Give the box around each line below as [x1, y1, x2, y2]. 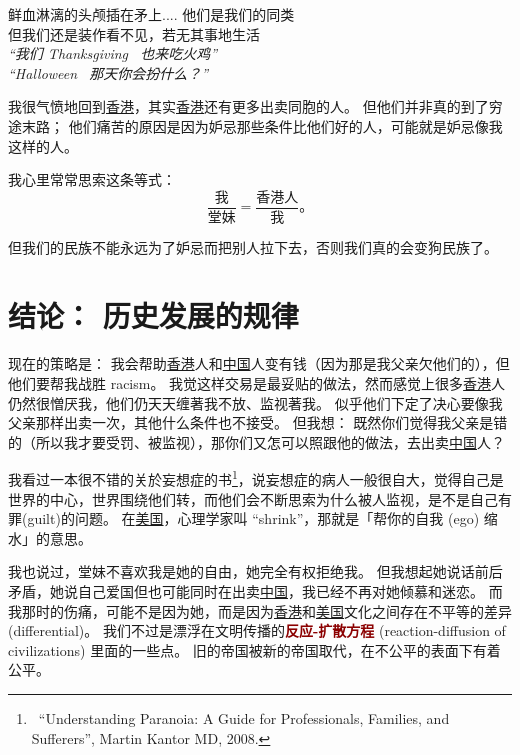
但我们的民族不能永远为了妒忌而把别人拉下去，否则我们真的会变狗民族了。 [8, 236, 498, 257]
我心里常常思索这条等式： [8, 169, 176, 190]
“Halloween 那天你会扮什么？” [8, 62, 209, 83]
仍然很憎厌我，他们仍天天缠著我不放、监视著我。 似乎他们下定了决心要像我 [8, 392, 503, 413]
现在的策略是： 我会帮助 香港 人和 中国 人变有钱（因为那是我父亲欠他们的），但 [8, 353, 510, 374]
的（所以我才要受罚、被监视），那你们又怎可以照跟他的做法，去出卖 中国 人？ [8, 431, 505, 452]
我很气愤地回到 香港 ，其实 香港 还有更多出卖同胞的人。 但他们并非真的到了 [8, 96, 489, 117]
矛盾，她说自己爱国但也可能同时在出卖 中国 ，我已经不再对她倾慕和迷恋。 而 [8, 580, 503, 601]
